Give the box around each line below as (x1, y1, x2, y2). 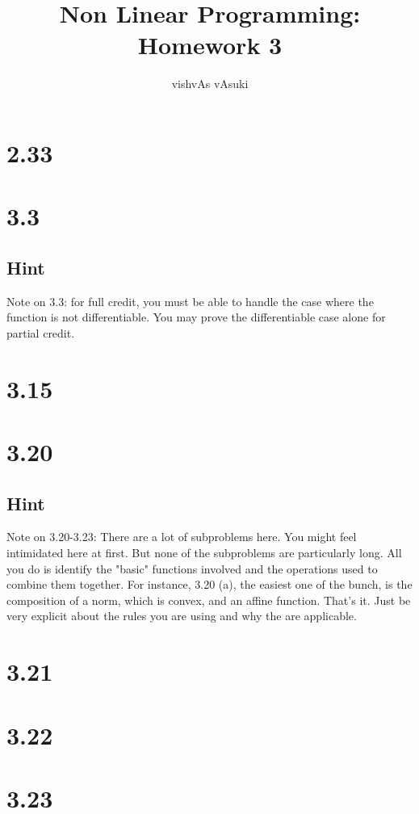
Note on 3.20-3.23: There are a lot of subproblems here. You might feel (6, 528, 357, 545)
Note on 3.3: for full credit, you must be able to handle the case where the (6, 292, 374, 309)
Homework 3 (137, 28, 283, 61)
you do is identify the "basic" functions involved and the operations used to (6, 560, 378, 577)
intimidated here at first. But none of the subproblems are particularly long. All (6, 544, 402, 560)
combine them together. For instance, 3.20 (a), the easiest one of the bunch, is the (6, 576, 413, 593)
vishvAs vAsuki (171, 75, 249, 92)
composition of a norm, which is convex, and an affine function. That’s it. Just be (6, 591, 411, 608)
